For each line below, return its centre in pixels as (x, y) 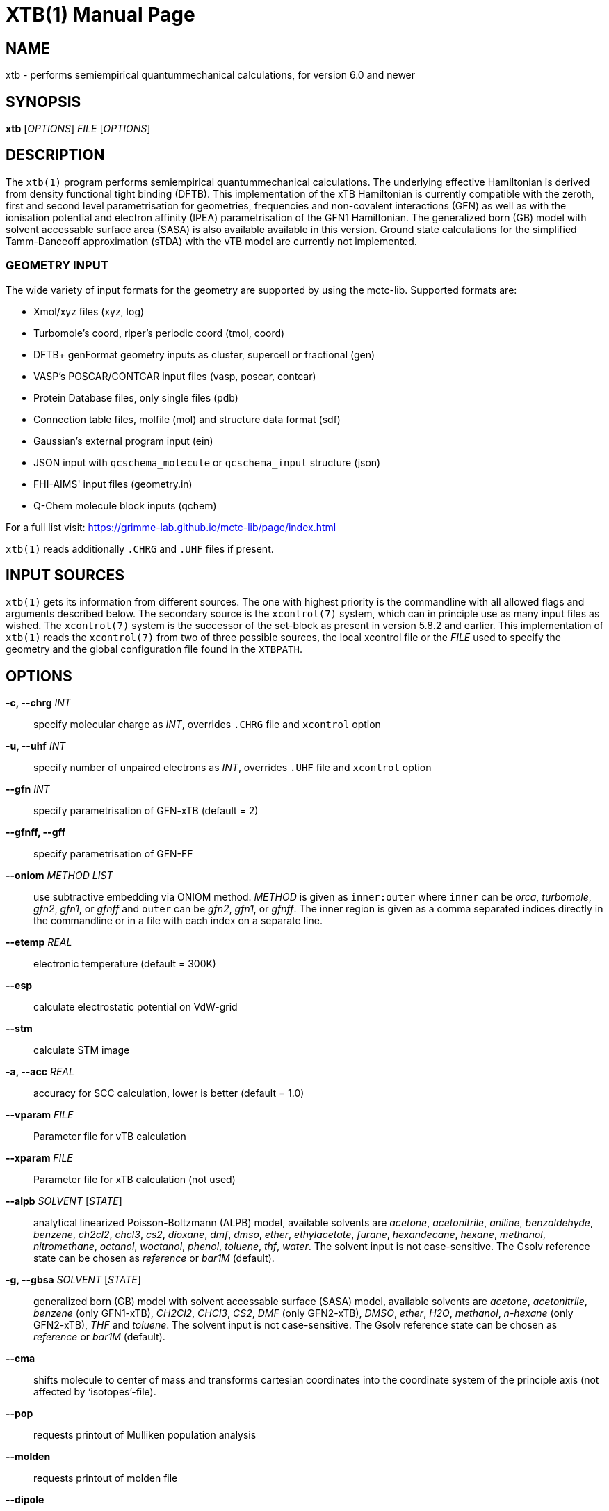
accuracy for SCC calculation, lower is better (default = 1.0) (169, 1093)
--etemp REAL (39, 942)
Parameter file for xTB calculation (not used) (135, 1180)
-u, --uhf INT (36, 746)
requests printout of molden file (106, 1478)
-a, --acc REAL (40, 1072)
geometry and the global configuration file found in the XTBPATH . (154, 649)
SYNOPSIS (43, 102)
